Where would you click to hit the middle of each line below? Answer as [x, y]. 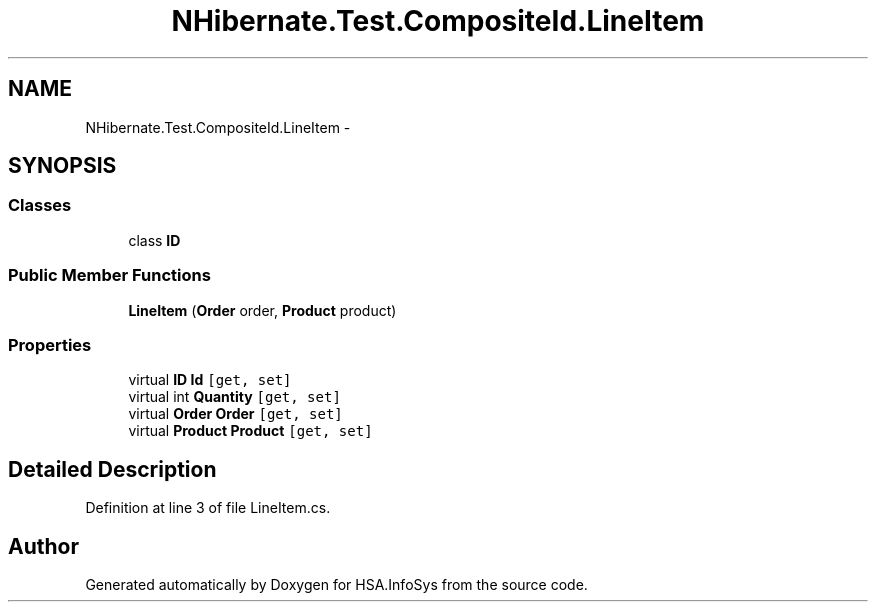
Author [43, 546]
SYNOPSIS [62, 166]
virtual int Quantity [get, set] [234, 397]
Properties [50, 344]
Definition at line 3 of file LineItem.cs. [208, 508]
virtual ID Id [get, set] [210, 380]
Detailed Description [112, 469]
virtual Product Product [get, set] [250, 431]
